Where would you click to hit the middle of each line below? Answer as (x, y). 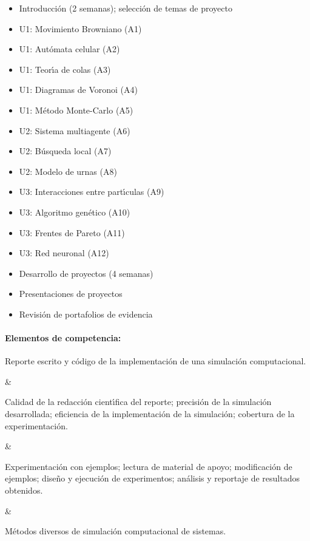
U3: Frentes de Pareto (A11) (72, 232)
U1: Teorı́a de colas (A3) (65, 69)
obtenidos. (24, 490)
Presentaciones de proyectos (71, 294)
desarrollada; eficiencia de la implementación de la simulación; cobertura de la (150, 414)
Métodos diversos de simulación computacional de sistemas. (116, 531)
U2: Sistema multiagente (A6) (75, 130)
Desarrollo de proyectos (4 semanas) (86, 273)
